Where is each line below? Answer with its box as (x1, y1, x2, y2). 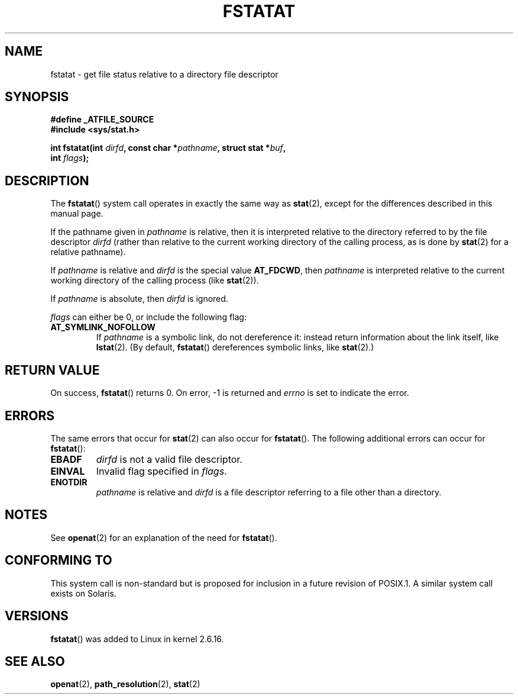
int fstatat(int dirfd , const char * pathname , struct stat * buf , (50, 143, 286, 153)
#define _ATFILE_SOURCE (50, 114, 154, 125)
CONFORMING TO (5, 553, 112, 568)
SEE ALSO (5, 653, 65, 669)
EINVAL (50, 465, 85, 477)
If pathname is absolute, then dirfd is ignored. (50, 294, 228, 304)
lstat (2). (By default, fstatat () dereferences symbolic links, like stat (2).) (96, 342, 374, 353)
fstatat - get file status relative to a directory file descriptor (50, 69, 279, 79)
